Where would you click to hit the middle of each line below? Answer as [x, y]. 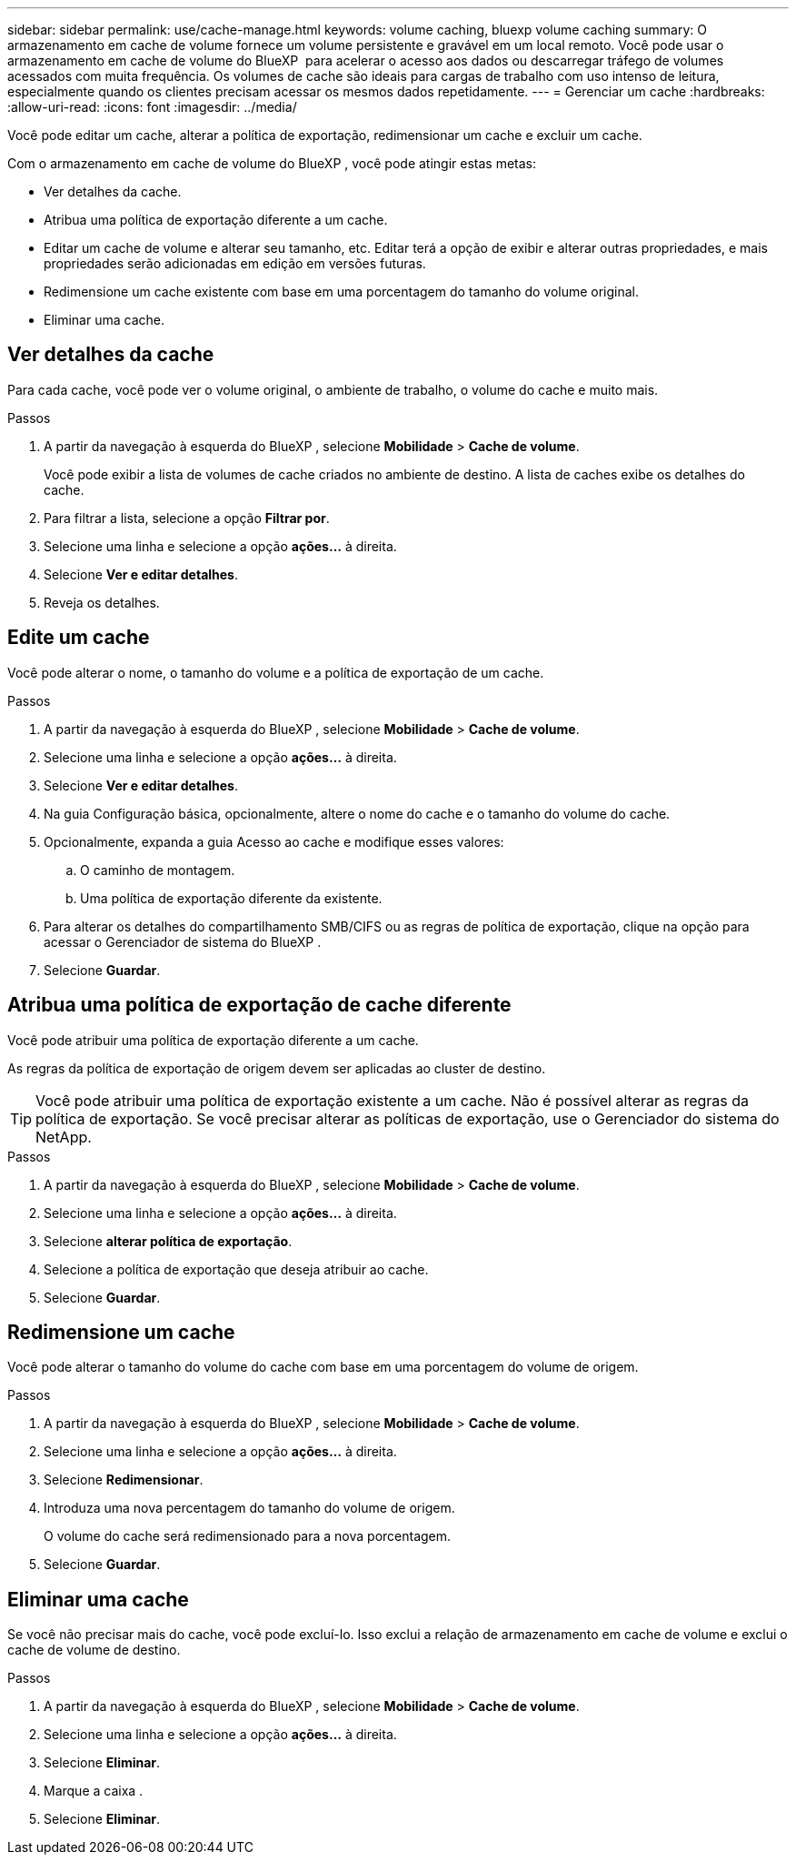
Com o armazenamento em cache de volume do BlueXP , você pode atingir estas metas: [272, 163]
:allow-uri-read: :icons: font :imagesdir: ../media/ [152, 107]
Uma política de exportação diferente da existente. [231, 898]
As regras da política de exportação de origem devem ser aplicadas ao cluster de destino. [277, 1068]
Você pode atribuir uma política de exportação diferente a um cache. [213, 1040]
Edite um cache [79, 638]
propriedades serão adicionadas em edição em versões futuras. [235, 263]
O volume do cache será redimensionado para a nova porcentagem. [248, 1536]
